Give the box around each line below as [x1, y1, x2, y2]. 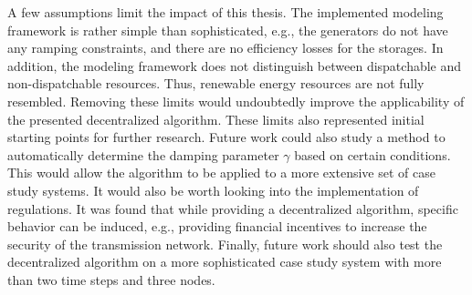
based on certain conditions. [294, 145, 451, 164]
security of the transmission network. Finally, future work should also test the [7, 234, 443, 253]
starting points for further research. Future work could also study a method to [7, 127, 446, 147]
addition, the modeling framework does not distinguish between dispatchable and [7, 56, 462, 75]
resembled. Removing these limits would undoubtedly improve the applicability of [7, 91, 465, 110]
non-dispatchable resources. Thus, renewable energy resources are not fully [7, 74, 425, 93]
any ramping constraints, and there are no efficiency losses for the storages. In [7, 38, 444, 57]
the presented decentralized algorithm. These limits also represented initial [7, 109, 425, 128]
